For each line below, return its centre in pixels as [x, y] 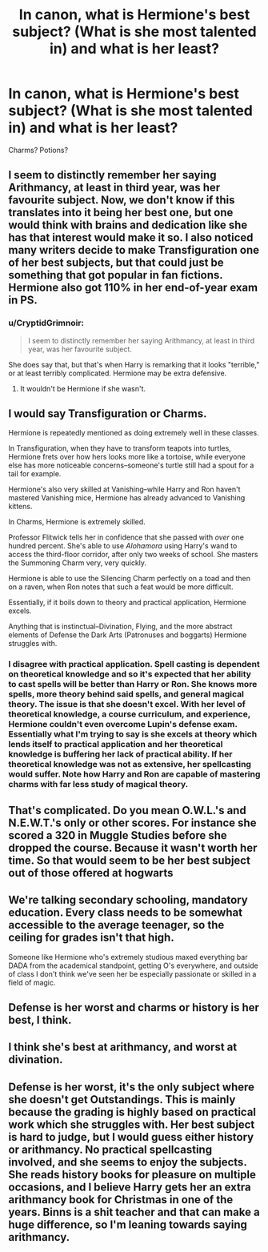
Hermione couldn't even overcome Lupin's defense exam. [123, 724]
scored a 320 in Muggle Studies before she [118, 835]
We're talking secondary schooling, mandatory [128, 900]
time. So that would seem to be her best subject [129, 860]
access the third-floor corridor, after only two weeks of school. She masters [133, 555]
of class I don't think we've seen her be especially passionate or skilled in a [132, 973]
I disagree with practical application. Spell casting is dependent [134, 664]
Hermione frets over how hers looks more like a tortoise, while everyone [127, 457]
